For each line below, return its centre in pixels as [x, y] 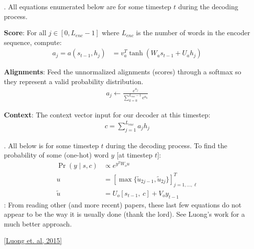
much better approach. [38, 223]
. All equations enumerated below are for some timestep [88, 6]
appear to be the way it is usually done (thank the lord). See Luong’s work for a [125, 214]
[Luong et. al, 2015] [33, 240]
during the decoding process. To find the [167, 145]
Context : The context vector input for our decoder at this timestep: [107, 114]
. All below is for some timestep [51, 145]
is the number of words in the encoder [193, 33]
